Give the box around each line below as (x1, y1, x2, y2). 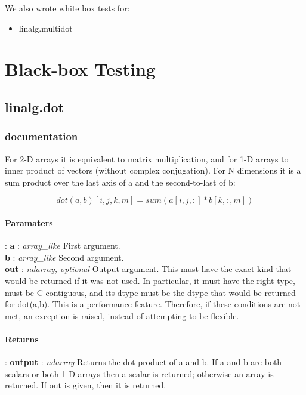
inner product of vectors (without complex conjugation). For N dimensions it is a (5, 164, 301, 177)
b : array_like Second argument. (5, 251, 124, 263)
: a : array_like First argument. (5, 239, 120, 252)
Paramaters (5, 216, 53, 229)
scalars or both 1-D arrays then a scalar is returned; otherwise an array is (5, 367, 274, 379)
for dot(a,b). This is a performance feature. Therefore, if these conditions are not (5, 298, 301, 310)
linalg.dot (5, 97, 64, 116)
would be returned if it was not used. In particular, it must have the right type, (5, 274, 295, 286)
